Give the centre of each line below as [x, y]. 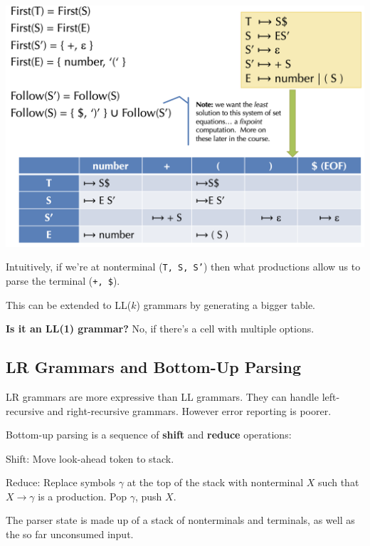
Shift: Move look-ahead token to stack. [90, 458]
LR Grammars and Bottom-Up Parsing [154, 367]
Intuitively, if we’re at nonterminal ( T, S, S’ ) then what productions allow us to [183, 267]
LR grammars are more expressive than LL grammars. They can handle [162, 396]
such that [339, 482]
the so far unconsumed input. [70, 534]
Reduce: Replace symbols [61, 482]
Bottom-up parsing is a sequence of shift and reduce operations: [149, 435]
